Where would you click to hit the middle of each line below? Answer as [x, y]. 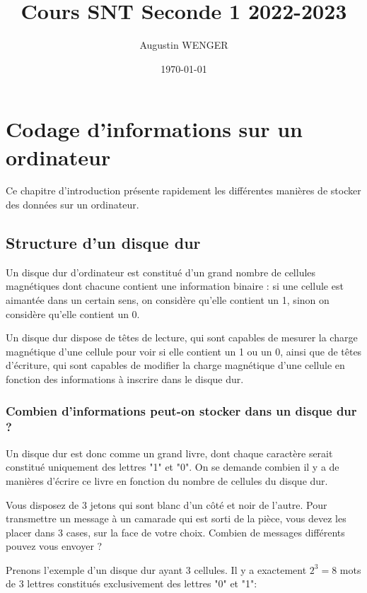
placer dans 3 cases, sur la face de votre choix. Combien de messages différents [175, 532]
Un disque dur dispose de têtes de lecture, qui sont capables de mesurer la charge [182, 337]
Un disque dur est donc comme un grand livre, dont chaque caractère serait [169, 453]
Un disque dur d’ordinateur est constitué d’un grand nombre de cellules [161, 272]
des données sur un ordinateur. [72, 205]
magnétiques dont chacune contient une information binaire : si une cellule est [175, 286]
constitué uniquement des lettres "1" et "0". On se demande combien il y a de [173, 467]
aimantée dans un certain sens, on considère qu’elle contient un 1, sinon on [168, 300]
